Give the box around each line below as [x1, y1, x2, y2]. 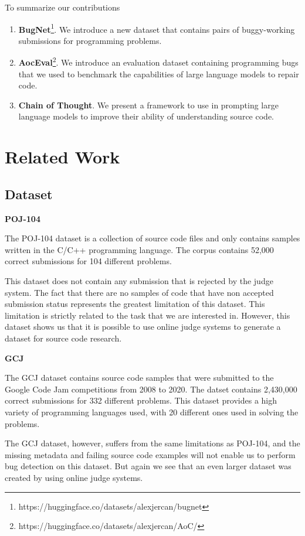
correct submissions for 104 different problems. [5, 255, 172, 267]
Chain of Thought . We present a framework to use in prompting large [18, 98, 279, 111]
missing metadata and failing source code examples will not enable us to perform [5, 448, 296, 460]
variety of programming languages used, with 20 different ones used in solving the [5, 405, 299, 418]
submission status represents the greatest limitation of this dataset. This [5, 298, 265, 310]
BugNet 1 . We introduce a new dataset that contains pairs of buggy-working [18, 21, 295, 35]
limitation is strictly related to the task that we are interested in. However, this [5, 309, 290, 321]
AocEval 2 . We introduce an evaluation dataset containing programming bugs [18, 54, 299, 69]
